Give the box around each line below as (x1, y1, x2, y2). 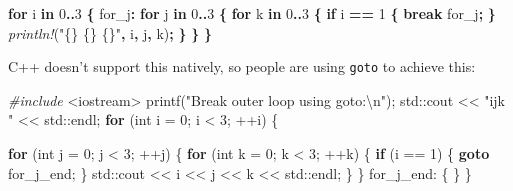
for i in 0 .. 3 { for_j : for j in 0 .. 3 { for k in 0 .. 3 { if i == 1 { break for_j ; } (8, 3, 496, 23)
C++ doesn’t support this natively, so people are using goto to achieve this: (8, 56, 476, 77)
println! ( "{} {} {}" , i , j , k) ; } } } (8, 22, 212, 43)
